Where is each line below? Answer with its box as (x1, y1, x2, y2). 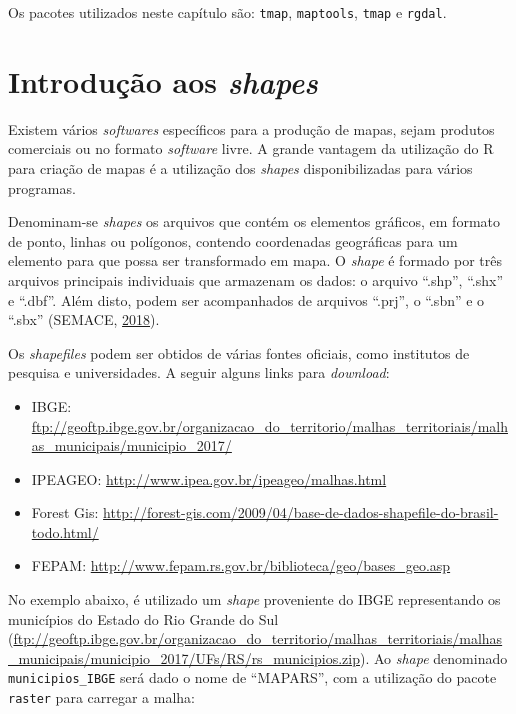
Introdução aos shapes (8, 60, 318, 102)
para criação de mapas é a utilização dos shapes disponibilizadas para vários (8, 157, 473, 178)
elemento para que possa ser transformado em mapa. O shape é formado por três (8, 250, 502, 271)
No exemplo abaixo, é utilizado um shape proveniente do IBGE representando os (8, 589, 501, 610)
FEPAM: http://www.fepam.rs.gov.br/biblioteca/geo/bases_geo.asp (31, 555, 451, 576)
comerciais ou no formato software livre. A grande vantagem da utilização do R (8, 138, 494, 159)
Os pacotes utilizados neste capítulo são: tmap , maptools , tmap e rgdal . (8, 2, 447, 22)
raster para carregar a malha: (8, 687, 195, 708)
